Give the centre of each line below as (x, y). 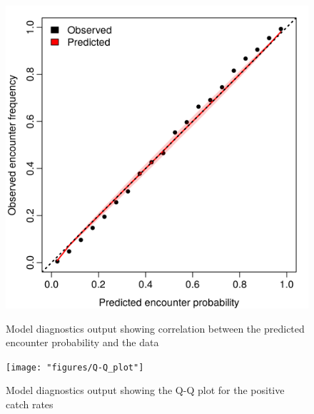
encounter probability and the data (82, 342)
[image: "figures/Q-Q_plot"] (75, 367)
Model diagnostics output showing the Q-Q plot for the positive (145, 390)
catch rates (30, 404)
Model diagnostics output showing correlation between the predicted (155, 328)
